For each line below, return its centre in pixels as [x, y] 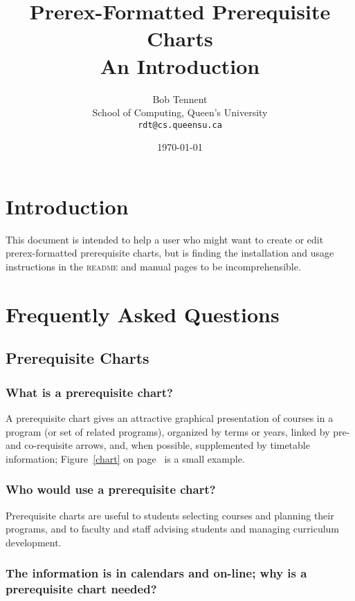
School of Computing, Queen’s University [180, 112]
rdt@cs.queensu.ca [180, 125]
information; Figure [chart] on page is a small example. [125, 458]
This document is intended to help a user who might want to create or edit [165, 239]
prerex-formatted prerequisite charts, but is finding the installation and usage [170, 253]
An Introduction [180, 65]
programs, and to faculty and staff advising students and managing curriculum [173, 529]
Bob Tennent [180, 99]
